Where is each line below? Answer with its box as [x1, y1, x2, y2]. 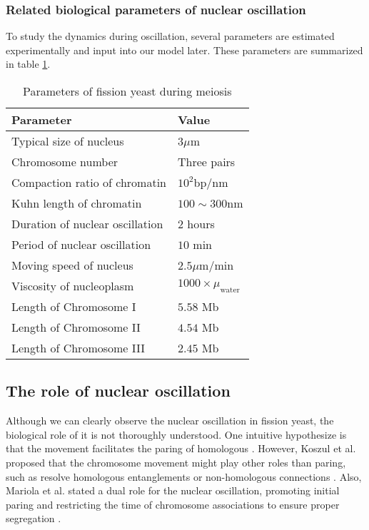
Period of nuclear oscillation [11, 236, 151, 253]
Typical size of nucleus [11, 133, 124, 149]
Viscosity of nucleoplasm [11, 277, 134, 294]
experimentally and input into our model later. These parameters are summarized [6, 42, 363, 57]
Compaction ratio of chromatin [11, 174, 166, 190]
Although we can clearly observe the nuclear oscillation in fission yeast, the [6, 413, 334, 428]
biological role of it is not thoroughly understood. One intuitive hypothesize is [6, 427, 347, 442]
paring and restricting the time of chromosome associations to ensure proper [6, 496, 340, 511]
